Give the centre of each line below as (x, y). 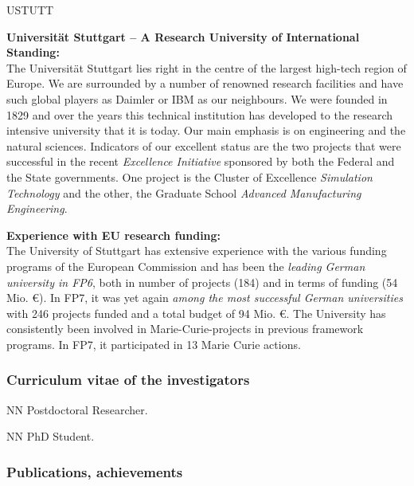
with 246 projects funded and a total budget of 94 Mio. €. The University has (196, 313)
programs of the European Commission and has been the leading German (186, 266)
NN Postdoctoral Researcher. (77, 409)
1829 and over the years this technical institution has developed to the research (200, 114)
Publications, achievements (95, 471)
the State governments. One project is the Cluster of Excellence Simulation (189, 176)
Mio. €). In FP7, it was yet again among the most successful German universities (205, 298)
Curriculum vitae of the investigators (128, 380)
